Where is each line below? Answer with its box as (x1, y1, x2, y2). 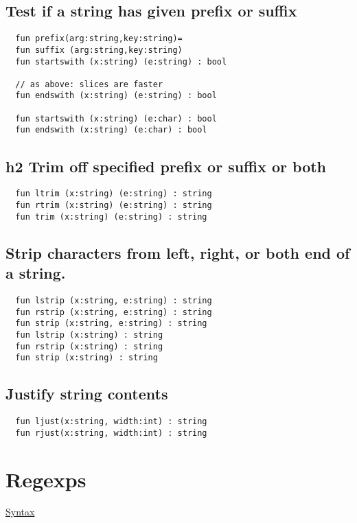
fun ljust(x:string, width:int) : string (15, 417, 207, 427)
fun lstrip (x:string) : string (15, 329, 163, 340)
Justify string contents (5, 383, 168, 404)
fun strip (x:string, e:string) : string (15, 318, 207, 329)
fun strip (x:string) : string (15, 353, 158, 363)
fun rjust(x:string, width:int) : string (15, 428, 207, 438)
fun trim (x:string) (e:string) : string (15, 211, 207, 222)
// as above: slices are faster (15, 79, 163, 89)
